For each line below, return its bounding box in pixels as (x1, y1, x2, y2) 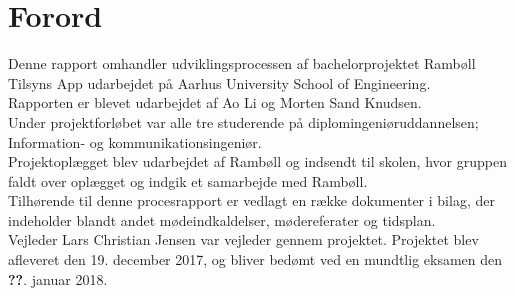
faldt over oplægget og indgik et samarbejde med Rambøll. (8, 170, 368, 191)
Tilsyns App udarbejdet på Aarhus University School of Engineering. (8, 72, 431, 93)
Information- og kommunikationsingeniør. (8, 131, 262, 152)
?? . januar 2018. (8, 268, 108, 289)
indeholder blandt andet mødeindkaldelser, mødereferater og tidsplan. (8, 209, 436, 230)
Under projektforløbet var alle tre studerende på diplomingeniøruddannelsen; (8, 111, 479, 132)
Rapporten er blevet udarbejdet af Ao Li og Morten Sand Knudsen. (8, 92, 422, 113)
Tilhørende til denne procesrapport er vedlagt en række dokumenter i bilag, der (8, 190, 495, 211)
